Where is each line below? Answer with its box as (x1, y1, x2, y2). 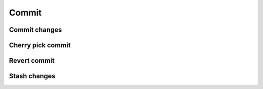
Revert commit (9, 57, 55, 65)
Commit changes (9, 26, 62, 34)
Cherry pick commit (9, 41, 71, 49)
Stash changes (9, 72, 56, 80)
